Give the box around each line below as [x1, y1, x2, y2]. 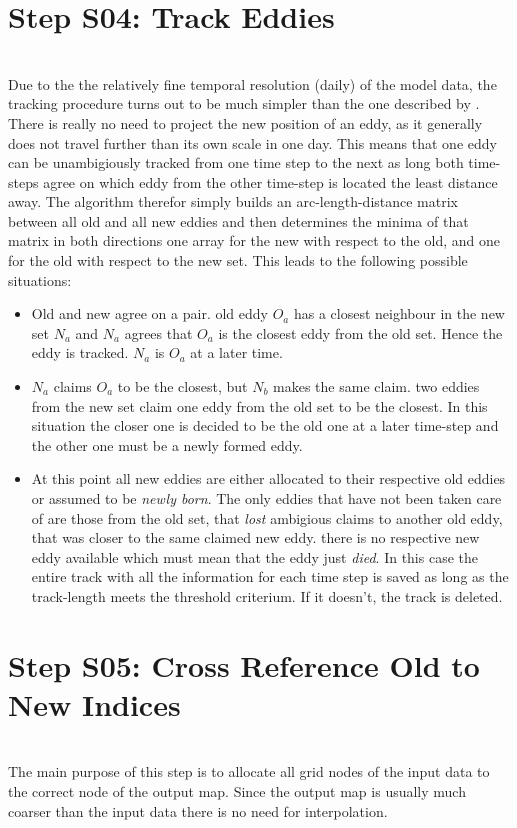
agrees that [124, 322, 193, 343]
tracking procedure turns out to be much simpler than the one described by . [8, 93, 480, 114]
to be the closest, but [117, 376, 248, 397]
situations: [8, 269, 72, 290]
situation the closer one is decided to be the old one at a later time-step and [31, 415, 499, 436]
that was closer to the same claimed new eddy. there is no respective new [31, 527, 480, 548]
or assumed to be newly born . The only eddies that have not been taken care [31, 488, 502, 508]
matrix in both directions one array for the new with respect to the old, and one [8, 230, 500, 251]
